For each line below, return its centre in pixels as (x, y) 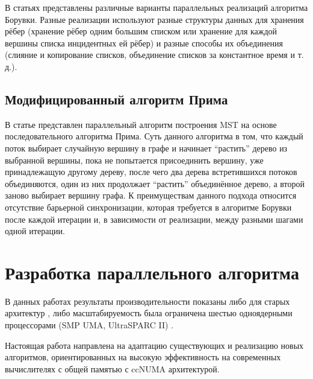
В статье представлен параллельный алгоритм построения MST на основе (141, 124)
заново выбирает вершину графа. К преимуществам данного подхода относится (151, 195)
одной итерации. (35, 231)
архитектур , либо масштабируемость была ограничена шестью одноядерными (149, 313)
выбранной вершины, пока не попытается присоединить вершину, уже (134, 160)
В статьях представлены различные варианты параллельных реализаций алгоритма (156, 7)
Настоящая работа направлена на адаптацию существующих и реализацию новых (154, 345)
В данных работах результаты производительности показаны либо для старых (147, 301)
